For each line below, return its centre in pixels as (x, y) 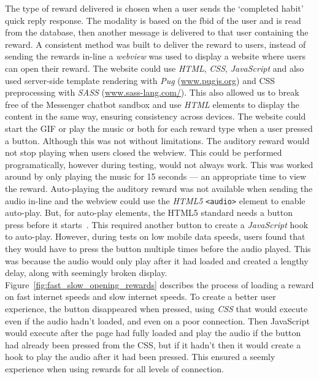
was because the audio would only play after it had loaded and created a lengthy (157, 260)
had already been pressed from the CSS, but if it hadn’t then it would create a (153, 344)
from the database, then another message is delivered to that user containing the (157, 32)
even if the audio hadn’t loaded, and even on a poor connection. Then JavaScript (157, 320)
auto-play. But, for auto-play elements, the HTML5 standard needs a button (149, 212)
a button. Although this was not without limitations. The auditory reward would (157, 140)
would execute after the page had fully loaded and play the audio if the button (153, 333)
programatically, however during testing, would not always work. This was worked (159, 164)
